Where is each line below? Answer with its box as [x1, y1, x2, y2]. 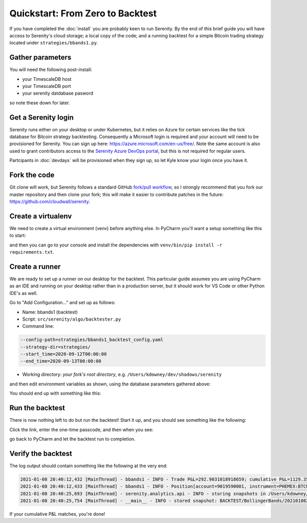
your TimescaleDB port [22, 83, 71, 89]
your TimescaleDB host [22, 76, 72, 82]
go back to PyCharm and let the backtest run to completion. [9, 436, 136, 442]
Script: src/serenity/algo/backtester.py [22, 316, 121, 322]
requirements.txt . [9, 249, 54, 255]
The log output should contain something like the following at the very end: [9, 463, 167, 469]
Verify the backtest [9, 449, 73, 458]
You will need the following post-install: [9, 66, 92, 73]
